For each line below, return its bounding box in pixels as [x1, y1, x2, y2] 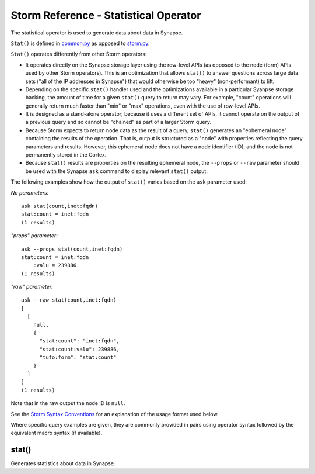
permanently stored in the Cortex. [25, 151, 107, 158]
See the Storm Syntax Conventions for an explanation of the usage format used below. [10, 410, 219, 417]
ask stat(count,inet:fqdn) [21, 202, 99, 209]
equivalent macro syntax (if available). [10, 430, 103, 437]
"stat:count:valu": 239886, [39, 345, 120, 352]
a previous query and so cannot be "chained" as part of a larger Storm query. [25, 119, 212, 126]
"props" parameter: [10, 232, 58, 239]
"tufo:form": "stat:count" [39, 354, 117, 361]
